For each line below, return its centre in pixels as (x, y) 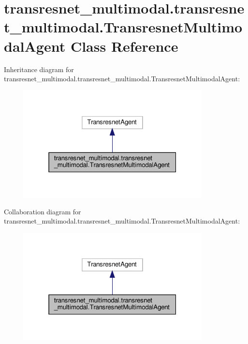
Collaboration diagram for (43, 211)
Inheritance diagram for (39, 69)
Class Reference (124, 46)
